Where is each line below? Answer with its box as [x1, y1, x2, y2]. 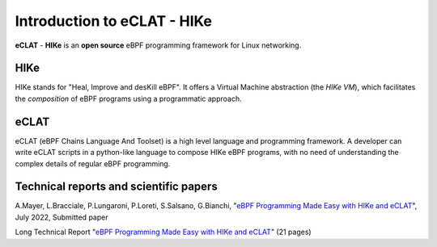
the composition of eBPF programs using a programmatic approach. [15, 94, 242, 103]
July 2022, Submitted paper [15, 212, 108, 222]
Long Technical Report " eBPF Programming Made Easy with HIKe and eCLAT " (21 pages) [15, 227, 312, 237]
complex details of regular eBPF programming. [15, 158, 171, 169]
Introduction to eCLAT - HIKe [15, 12, 213, 30]
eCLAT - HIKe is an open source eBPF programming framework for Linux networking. [15, 40, 302, 50]
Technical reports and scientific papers [15, 180, 218, 194]
